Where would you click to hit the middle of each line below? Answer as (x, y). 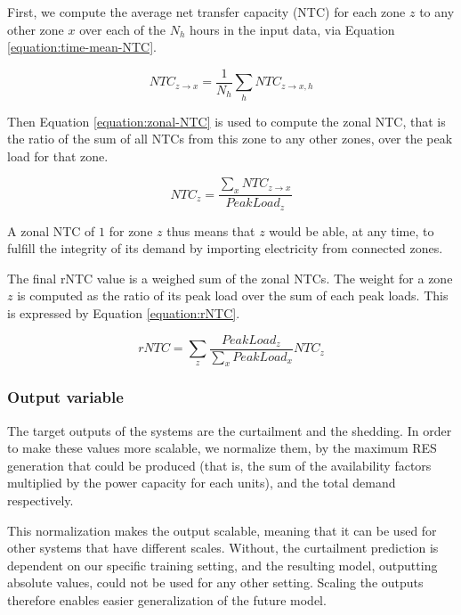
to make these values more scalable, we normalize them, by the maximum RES (222, 448)
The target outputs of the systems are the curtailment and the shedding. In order (230, 430)
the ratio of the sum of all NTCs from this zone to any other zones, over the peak (230, 139)
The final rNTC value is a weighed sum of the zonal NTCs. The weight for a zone (230, 278)
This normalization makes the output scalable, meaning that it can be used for (222, 530)
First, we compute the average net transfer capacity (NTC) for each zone (206, 12)
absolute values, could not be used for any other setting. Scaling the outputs (215, 582)
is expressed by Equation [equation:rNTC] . (124, 313)
